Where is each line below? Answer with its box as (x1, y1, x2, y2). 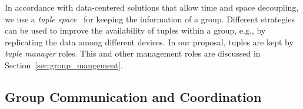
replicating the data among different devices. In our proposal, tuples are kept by (5, 35, 294, 48)
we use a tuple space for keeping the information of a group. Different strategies (5, 12, 295, 25)
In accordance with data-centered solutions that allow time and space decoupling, (5, 1, 299, 13)
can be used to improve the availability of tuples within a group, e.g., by (5, 24, 266, 37)
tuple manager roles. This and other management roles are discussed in (5, 47, 261, 60)
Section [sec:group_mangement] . (5, 58, 123, 71)
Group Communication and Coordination (5, 87, 262, 105)
